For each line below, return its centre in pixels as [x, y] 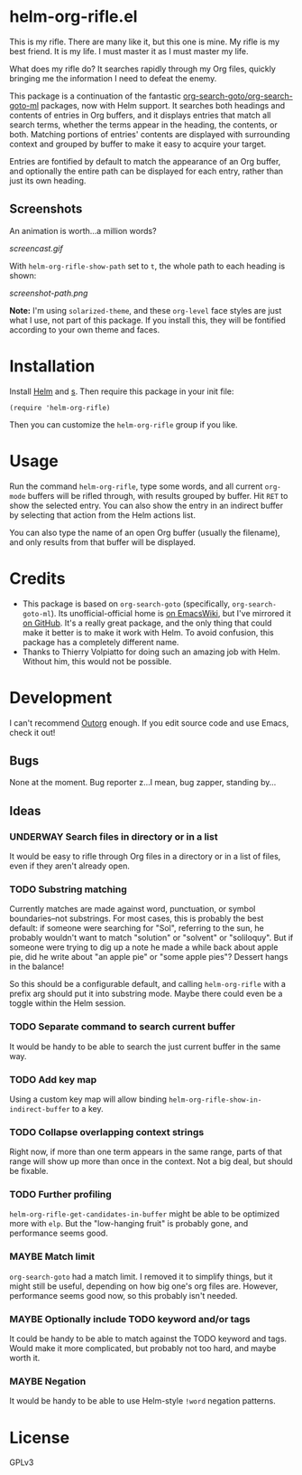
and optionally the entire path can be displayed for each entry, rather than [146, 171]
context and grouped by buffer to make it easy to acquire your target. [138, 144]
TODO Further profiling [61, 1195]
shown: [23, 275]
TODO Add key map [53, 1079]
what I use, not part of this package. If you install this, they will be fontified [147, 320]
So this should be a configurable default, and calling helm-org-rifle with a [148, 984]
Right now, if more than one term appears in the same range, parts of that [146, 1152]
